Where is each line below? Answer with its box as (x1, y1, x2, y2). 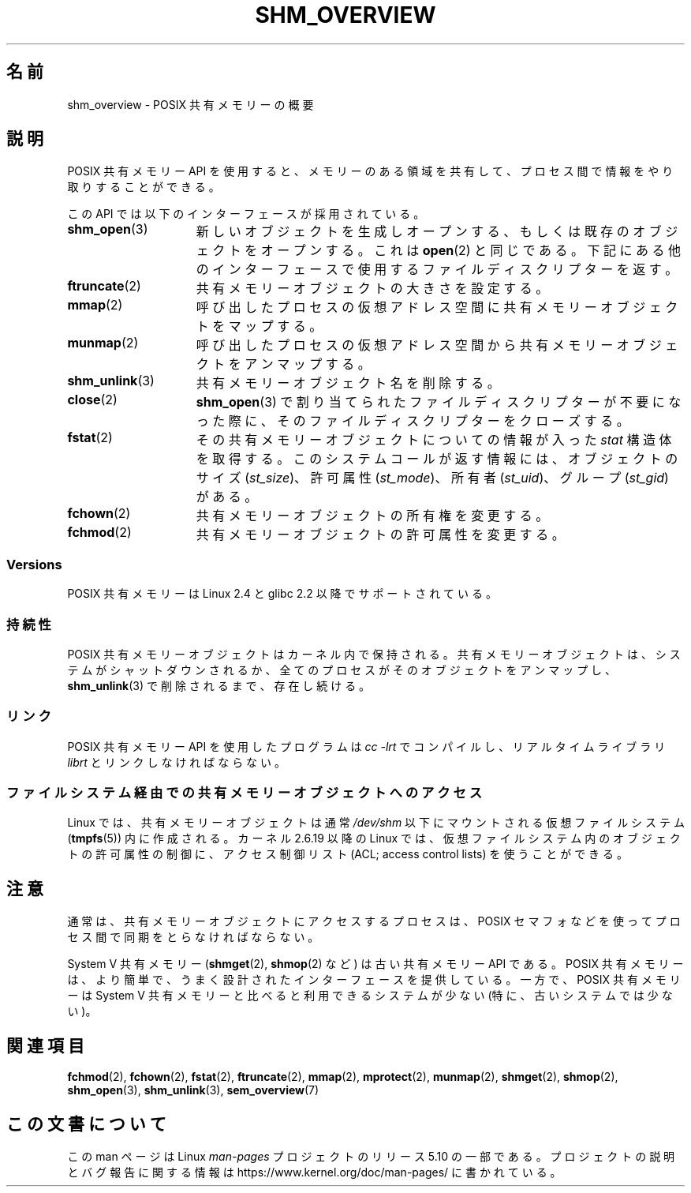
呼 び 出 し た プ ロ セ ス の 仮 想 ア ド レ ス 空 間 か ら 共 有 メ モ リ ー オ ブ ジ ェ (196, 337, 678, 354)
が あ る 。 (196, 489, 258, 505)
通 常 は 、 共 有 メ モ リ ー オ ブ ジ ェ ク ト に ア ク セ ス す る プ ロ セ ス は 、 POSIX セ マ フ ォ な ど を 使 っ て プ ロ (67, 914, 681, 929)
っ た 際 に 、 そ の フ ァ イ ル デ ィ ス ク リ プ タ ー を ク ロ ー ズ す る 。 (196, 413, 629, 430)
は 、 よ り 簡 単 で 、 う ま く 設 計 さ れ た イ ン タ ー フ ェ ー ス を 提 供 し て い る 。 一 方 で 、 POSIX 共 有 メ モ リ (67, 973, 681, 987)
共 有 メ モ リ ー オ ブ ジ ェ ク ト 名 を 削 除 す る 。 (196, 375, 500, 392)
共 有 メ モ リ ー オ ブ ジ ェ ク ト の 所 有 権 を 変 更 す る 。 (196, 508, 549, 524)
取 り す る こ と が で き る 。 (67, 180, 220, 194)
